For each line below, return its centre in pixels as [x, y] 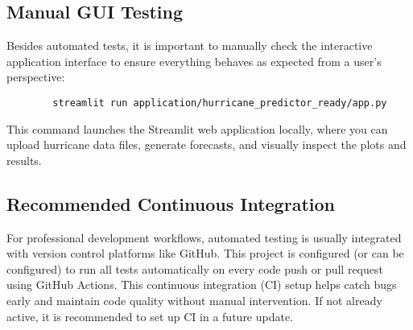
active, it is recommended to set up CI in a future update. [150, 316]
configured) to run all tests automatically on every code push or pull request [195, 268]
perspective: [36, 77]
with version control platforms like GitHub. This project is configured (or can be [205, 253]
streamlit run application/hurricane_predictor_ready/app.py [220, 103]
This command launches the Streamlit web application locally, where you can [197, 128]
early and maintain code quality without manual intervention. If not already [194, 300]
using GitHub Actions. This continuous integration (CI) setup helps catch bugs [202, 285]
